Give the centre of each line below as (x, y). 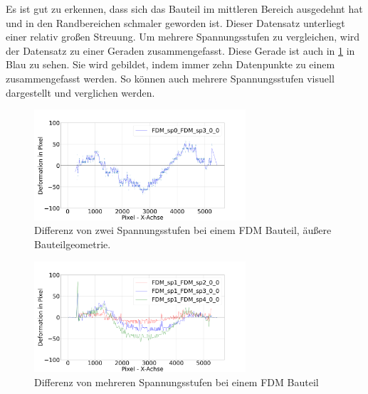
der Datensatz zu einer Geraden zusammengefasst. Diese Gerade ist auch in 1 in (180, 50)
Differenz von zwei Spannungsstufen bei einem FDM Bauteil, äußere (183, 230)
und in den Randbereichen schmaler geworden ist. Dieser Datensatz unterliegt (175, 22)
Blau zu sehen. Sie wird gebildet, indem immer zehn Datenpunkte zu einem (170, 64)
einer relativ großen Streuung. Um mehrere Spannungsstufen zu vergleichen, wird (183, 37)
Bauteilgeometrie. (73, 244)
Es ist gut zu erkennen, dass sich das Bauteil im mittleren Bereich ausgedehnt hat (184, 9)
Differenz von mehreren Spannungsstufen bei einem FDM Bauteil (177, 382)
